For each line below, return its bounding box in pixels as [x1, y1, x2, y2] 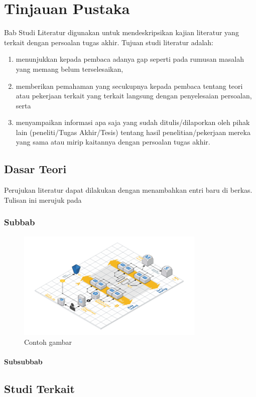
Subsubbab [4, 356, 43, 366]
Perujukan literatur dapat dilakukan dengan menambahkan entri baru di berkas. [4, 185, 252, 195]
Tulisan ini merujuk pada [4, 194, 82, 205]
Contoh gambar [24, 336, 72, 347]
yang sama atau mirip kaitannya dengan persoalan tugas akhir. [16, 137, 210, 147]
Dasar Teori [4, 161, 67, 177]
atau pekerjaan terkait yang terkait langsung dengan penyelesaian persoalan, [16, 90, 252, 101]
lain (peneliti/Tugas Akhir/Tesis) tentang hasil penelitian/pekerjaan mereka [16, 126, 250, 137]
